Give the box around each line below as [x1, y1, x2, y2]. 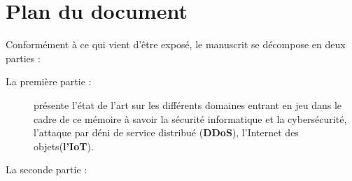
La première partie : [6, 74, 92, 89]
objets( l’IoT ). [34, 138, 94, 153]
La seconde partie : [6, 162, 87, 177]
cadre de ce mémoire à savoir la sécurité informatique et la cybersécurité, [34, 111, 347, 126]
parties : [6, 50, 41, 65]
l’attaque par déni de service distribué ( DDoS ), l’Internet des [34, 125, 299, 140]
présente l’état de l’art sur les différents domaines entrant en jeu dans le [34, 97, 342, 112]
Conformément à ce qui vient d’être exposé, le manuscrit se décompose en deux [6, 37, 346, 52]
